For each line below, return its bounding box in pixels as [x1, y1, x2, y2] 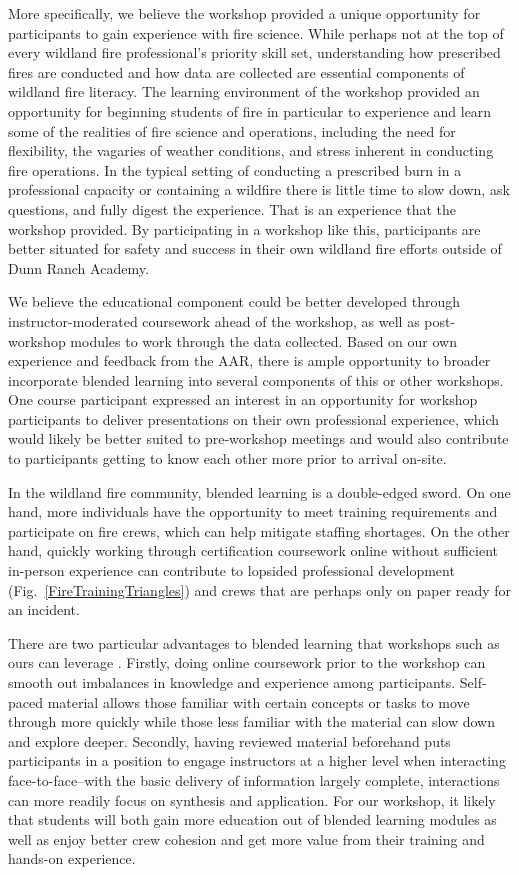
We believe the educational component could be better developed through [8, 291, 460, 312]
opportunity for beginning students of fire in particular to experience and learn [8, 100, 492, 121]
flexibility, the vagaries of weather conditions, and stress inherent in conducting [8, 140, 494, 161]
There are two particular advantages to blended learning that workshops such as [8, 632, 500, 653]
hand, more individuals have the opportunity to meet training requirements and [8, 501, 498, 522]
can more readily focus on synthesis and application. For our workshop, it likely [8, 789, 496, 810]
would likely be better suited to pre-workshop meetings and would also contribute [8, 428, 509, 449]
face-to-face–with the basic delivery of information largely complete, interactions [8, 769, 500, 790]
